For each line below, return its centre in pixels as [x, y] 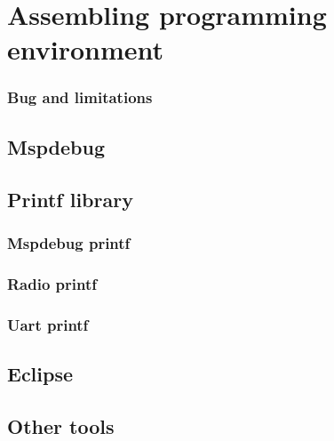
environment [86, 49]
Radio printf [52, 283]
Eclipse [40, 373]
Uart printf [48, 324]
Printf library [70, 199]
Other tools [61, 425]
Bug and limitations [80, 97]
